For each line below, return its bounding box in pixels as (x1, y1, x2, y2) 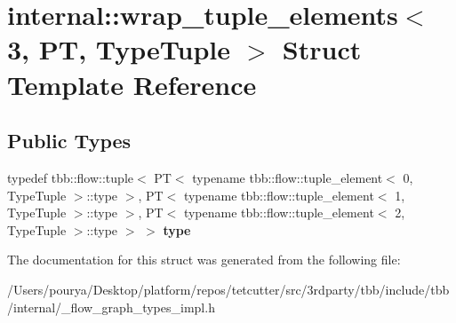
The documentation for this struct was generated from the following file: (7, 250, 401, 269)
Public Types (7, 127, 132, 154)
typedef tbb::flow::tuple (7, 168, 133, 186)
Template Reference (7, 66, 257, 102)
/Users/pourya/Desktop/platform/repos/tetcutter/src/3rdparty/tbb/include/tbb (7, 280, 450, 298)
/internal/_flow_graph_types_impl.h (7, 297, 215, 316)
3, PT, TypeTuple (7, 31, 231, 67)
